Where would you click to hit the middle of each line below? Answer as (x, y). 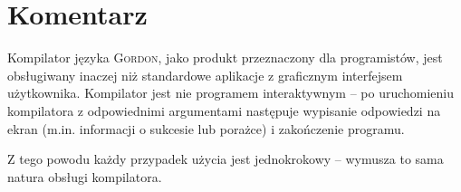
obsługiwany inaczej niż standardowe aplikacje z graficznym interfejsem (205, 75)
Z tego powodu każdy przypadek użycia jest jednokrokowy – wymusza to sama (226, 159)
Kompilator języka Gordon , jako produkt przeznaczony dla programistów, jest (225, 58)
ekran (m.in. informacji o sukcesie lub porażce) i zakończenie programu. (206, 128)
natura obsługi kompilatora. (85, 176)
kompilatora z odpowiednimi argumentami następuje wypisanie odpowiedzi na (224, 110)
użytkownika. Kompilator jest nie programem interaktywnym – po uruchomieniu (231, 93)
